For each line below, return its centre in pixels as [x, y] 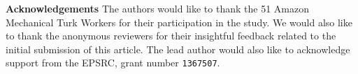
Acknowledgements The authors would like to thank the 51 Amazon [157, 8]
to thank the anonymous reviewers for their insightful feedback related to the [171, 36]
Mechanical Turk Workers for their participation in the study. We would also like [179, 22]
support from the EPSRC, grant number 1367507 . [113, 63]
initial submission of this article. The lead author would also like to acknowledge [178, 49]
